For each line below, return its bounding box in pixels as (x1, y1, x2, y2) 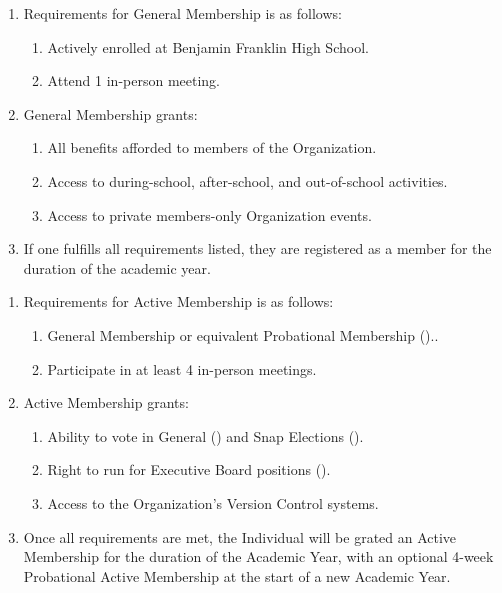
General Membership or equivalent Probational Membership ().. (47, 324, 439, 345)
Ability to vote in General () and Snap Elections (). (47, 425, 364, 446)
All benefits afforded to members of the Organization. (47, 137, 377, 158)
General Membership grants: (23, 103, 198, 124)
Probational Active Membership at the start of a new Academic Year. (23, 565, 451, 586)
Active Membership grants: (23, 392, 189, 413)
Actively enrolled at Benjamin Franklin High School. (47, 36, 369, 57)
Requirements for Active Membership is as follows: (23, 291, 334, 312)
